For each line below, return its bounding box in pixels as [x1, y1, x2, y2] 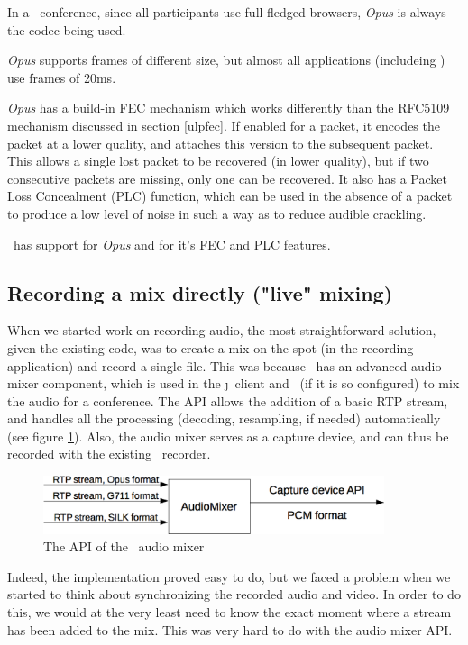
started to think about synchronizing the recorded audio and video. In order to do [7, 585, 461, 604]
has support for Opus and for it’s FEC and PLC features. [13, 234, 331, 253]
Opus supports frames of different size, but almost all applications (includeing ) [7, 50, 445, 69]
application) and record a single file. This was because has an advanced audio [7, 356, 442, 375]
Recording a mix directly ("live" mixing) [7, 278, 393, 306]
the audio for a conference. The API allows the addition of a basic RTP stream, [7, 391, 448, 410]
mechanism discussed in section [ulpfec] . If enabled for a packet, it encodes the [7, 115, 440, 134]
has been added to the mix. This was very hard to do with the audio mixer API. [7, 620, 453, 639]
